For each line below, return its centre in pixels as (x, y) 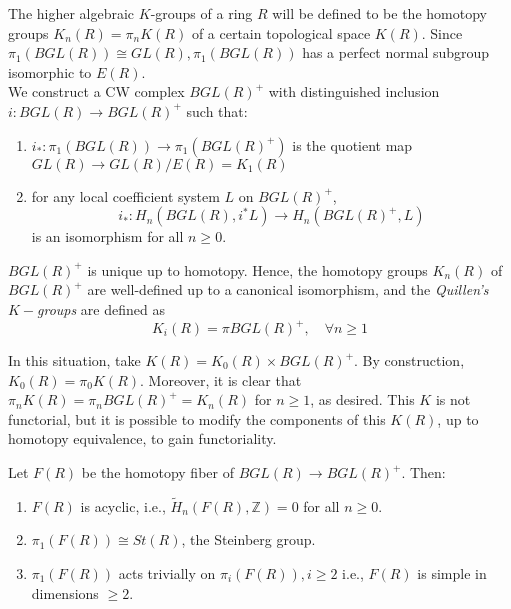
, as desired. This (362, 399)
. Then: (423, 472)
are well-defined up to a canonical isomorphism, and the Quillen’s (288, 289)
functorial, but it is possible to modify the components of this (197, 418)
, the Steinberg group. (248, 539)
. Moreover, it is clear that (221, 379)
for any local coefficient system (125, 195)
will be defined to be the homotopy (379, 13)
